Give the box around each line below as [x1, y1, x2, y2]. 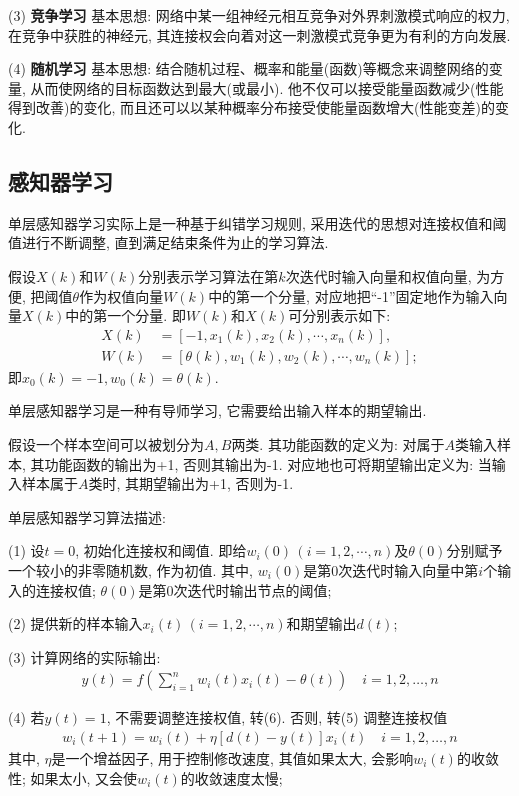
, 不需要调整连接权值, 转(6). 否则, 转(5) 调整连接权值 [106, 707, 448, 728]
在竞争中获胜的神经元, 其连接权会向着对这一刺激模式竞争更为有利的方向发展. [8, 24, 511, 45]
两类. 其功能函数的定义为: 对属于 [231, 433, 445, 454]
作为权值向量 [79, 285, 164, 306]
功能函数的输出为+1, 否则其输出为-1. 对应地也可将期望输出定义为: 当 [44, 453, 492, 474]
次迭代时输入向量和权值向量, [285, 265, 472, 286]
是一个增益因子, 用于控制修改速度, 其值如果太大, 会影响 [51, 747, 414, 768]
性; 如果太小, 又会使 [8, 767, 138, 788]
